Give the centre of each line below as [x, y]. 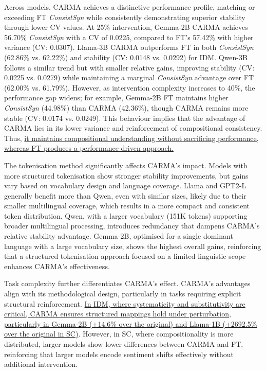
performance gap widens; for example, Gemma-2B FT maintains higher [116, 98]
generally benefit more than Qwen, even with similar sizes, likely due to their [125, 195]
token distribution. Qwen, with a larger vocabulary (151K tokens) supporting [126, 215]
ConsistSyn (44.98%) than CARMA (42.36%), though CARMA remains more [126, 107]
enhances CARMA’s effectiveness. [57, 266]
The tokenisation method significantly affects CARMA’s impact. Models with [126, 165]
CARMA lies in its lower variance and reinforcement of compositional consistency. [133, 128]
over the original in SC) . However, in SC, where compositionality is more [119, 334]
